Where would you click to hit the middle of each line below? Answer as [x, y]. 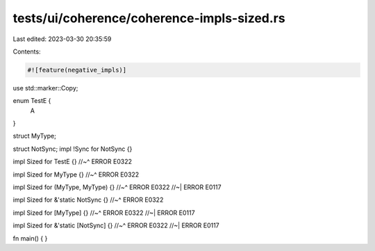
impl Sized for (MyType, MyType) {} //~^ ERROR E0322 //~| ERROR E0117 [117, 187]
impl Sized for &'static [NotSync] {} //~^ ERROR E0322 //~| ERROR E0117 [116, 225]
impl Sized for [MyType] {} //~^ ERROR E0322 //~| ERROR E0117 [104, 213]
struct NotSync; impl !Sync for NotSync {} [73, 149]
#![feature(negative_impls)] [77, 70]
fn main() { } [30, 238]
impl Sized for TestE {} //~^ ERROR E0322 [72, 162]
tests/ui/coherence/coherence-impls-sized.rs [149, 18]
